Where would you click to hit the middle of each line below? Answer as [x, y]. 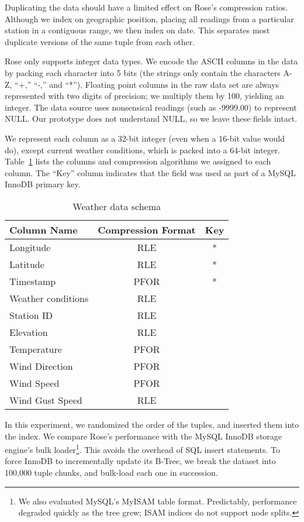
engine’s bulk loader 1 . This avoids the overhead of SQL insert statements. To [142, 449]
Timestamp [33, 281]
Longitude [30, 247]
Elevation [29, 332]
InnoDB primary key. [43, 184]
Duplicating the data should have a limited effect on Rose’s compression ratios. [146, 7]
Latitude [27, 264]
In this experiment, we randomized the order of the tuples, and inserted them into [152, 424]
